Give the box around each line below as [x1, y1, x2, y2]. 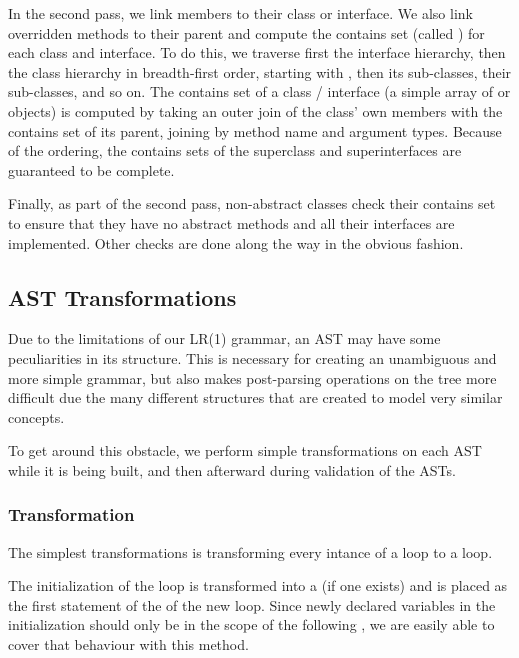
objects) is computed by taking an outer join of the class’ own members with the [8, 100, 503, 121]
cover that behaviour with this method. [8, 634, 249, 655]
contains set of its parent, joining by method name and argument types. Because [8, 120, 502, 141]
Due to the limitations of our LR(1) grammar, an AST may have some [8, 328, 441, 349]
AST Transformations [8, 281, 237, 312]
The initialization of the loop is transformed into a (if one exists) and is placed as [8, 575, 508, 596]
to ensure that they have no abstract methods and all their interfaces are [8, 212, 455, 233]
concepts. [8, 406, 65, 427]
